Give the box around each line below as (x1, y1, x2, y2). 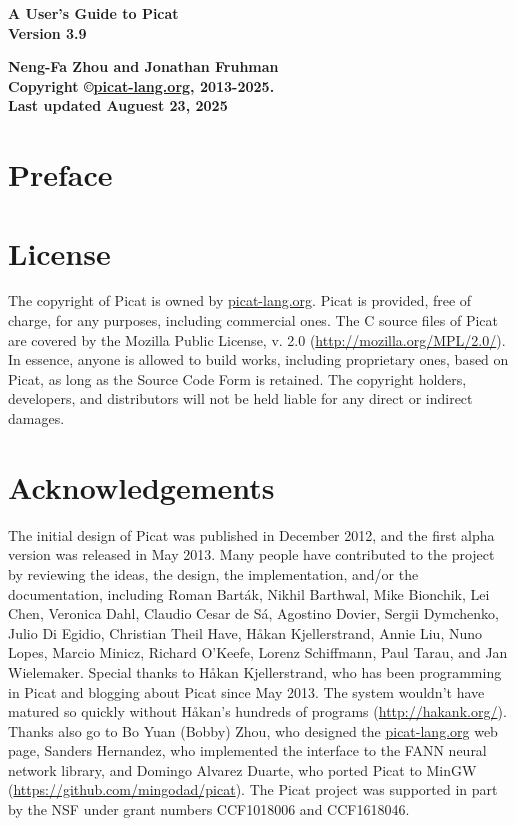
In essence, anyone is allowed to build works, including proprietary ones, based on (8, 349, 509, 370)
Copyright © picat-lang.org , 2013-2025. (8, 75, 275, 96)
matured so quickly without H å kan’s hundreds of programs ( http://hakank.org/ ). (8, 701, 507, 722)
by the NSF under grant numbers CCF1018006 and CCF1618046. (8, 799, 410, 820)
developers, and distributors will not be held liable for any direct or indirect (8, 388, 473, 409)
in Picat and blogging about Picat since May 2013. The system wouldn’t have (8, 681, 485, 702)
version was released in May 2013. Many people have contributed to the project (8, 544, 495, 565)
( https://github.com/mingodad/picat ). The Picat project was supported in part (8, 779, 498, 800)
